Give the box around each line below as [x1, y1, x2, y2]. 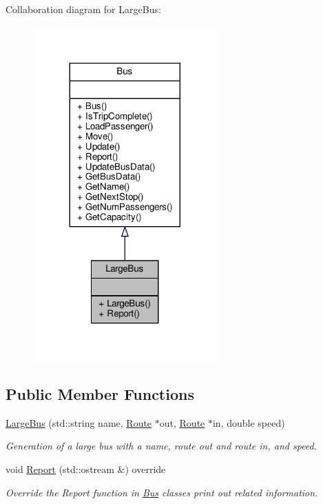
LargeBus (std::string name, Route [6, 415, 152, 430]
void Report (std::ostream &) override [6, 461, 166, 476]
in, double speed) [212, 415, 285, 430]
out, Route [159, 415, 205, 430]
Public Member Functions [6, 383, 194, 404]
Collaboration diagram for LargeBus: [6, 2, 161, 16]
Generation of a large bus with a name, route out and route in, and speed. [6, 439, 317, 453]
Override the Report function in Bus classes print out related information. [6, 485, 318, 499]
